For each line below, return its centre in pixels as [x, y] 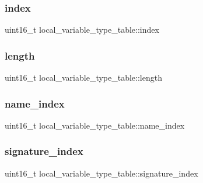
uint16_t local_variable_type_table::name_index [95, 125]
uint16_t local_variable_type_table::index [82, 30]
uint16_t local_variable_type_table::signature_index [101, 173]
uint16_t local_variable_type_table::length [83, 77]
